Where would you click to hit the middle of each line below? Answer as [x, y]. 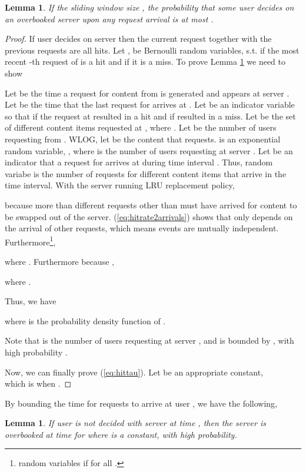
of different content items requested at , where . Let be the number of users [141, 127]
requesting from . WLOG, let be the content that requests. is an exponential [143, 139]
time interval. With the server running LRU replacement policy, [120, 185]
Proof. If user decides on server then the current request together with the [138, 39]
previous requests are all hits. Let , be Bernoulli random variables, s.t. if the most [152, 50]
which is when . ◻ [38, 383]
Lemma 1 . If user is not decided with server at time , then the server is [135, 423]
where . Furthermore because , [59, 261]
